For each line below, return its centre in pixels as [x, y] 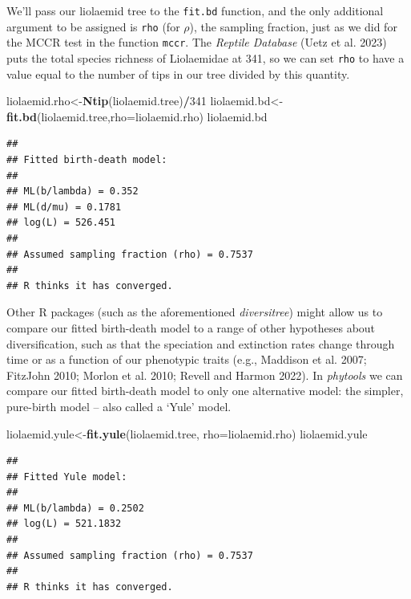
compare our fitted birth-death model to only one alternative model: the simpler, [205, 391]
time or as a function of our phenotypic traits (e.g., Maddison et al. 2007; [187, 359]
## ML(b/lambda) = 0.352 [73, 192]
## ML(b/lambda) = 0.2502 [75, 508]
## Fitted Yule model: [67, 477]
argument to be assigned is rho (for [93, 26]
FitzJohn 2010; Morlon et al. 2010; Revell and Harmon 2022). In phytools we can [205, 375]
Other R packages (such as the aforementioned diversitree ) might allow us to [195, 312]
